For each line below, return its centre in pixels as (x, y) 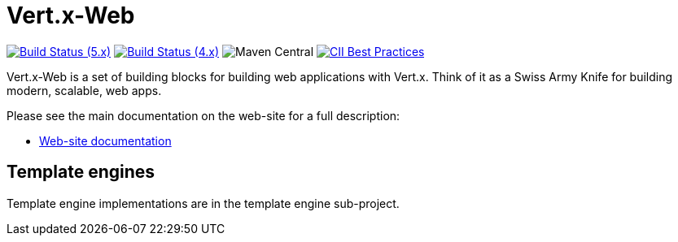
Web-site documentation (105, 140)
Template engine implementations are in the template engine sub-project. (203, 203)
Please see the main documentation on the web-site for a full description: (203, 115)
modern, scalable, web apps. (84, 90)
